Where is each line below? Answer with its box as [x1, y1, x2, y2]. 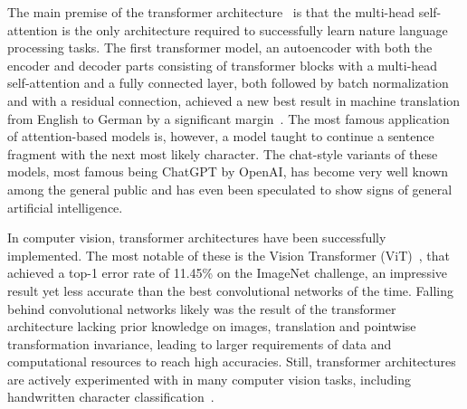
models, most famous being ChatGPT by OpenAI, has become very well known [7, 162, 449, 181]
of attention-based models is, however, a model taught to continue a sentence [7, 127, 434, 146]
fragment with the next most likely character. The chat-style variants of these [7, 144, 438, 163]
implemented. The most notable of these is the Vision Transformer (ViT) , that [7, 245, 450, 264]
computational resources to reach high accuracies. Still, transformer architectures [7, 352, 456, 371]
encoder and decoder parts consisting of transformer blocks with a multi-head [7, 55, 438, 74]
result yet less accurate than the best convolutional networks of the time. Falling [7, 281, 454, 300]
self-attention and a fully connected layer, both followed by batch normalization [7, 73, 449, 92]
